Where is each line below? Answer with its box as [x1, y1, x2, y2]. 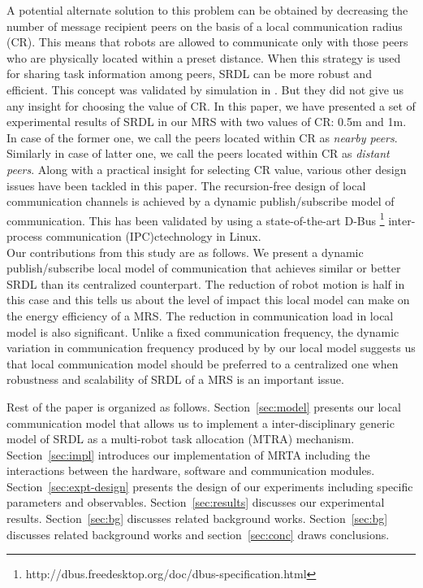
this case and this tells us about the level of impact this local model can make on [6, 291, 410, 308]
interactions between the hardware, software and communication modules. [6, 462, 375, 479]
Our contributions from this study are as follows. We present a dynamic [6, 243, 364, 260]
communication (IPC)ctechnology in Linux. [45, 227, 261, 244]
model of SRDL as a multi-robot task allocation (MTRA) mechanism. [6, 430, 355, 447]
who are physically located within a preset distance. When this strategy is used [6, 49, 401, 66]
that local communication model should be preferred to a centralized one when [6, 355, 399, 372]
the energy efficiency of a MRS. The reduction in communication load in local [6, 307, 394, 324]
